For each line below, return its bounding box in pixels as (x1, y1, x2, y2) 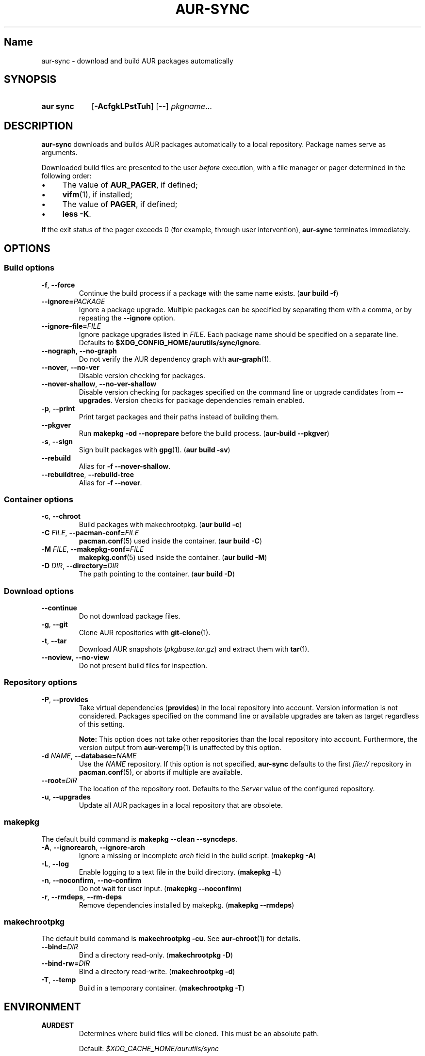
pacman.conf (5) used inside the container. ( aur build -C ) (79, 537, 262, 545)
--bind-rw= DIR (41, 959, 90, 968)
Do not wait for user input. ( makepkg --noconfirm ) (79, 884, 242, 893)
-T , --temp (41, 976, 76, 984)
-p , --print (41, 404, 75, 413)
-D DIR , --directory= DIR (41, 561, 119, 570)
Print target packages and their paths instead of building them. (79, 412, 279, 421)
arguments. (41, 148, 78, 157)
